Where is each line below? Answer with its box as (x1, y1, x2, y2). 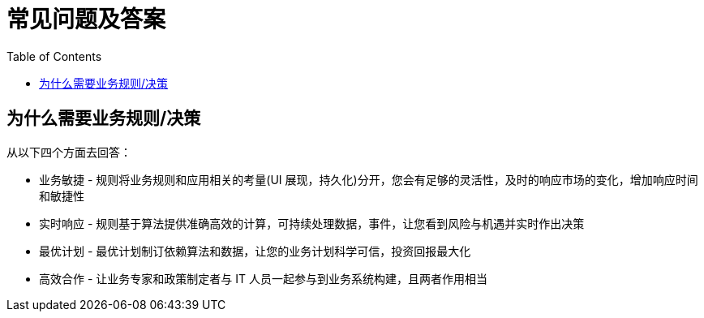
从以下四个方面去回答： (6, 144, 131, 159)
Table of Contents (6, 49, 102, 63)
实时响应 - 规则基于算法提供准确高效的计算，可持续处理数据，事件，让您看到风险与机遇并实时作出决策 (39, 216, 585, 230)
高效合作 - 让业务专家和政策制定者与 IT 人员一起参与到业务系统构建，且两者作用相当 (39, 271, 487, 286)
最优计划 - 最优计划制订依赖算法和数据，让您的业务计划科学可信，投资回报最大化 (39, 243, 471, 258)
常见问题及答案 (6, 6, 166, 33)
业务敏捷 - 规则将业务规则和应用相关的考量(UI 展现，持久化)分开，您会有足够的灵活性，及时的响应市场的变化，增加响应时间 (39, 172, 698, 187)
